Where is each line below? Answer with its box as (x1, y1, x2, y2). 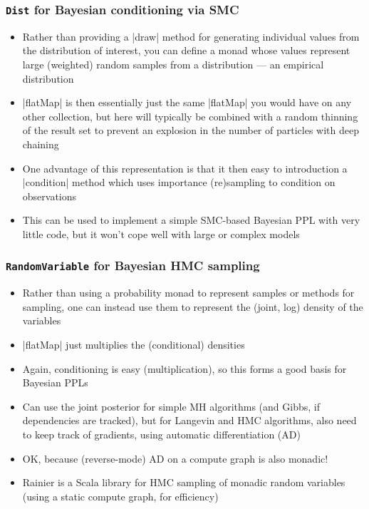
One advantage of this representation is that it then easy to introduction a (22, 160, 348, 175)
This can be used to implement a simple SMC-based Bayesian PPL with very (22, 212, 360, 227)
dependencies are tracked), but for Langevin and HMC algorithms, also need (22, 413, 357, 428)
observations (22, 188, 77, 203)
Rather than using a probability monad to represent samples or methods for (22, 285, 355, 300)
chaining (22, 136, 59, 151)
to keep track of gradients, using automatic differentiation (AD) (22, 427, 301, 442)
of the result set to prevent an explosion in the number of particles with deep (22, 123, 359, 138)
